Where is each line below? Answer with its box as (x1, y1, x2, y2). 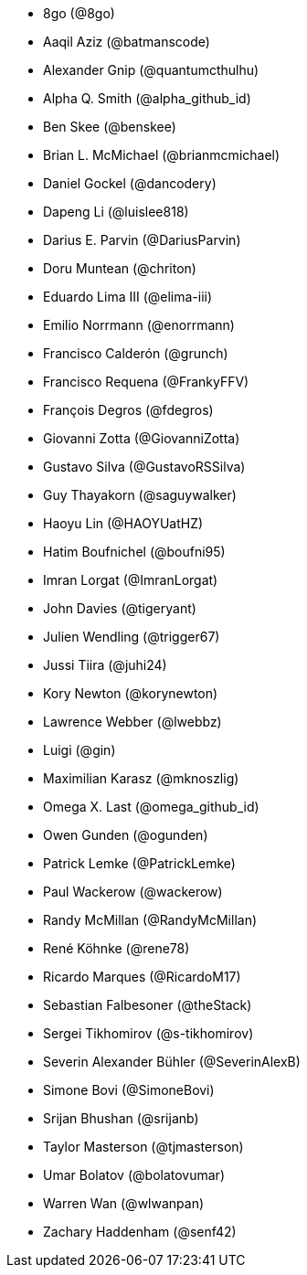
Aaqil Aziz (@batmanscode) (43, 34, 210, 49)
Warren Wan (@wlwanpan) (43, 1195, 205, 1211)
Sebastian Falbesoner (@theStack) (43, 997, 252, 1013)
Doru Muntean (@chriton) (43, 260, 196, 276)
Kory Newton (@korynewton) (43, 685, 218, 701)
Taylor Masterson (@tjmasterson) (43, 1139, 244, 1154)
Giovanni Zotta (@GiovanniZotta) (43, 430, 240, 446)
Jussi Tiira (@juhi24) (43, 657, 167, 673)
